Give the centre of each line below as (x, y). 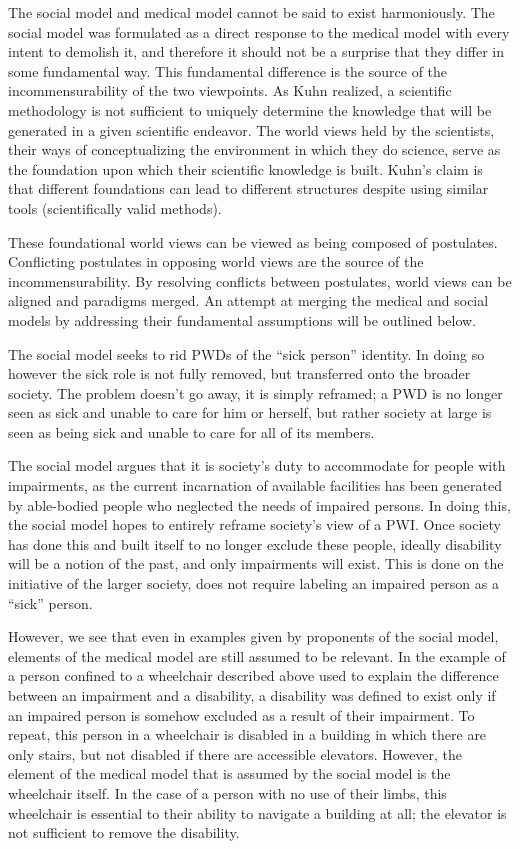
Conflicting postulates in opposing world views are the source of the (216, 261)
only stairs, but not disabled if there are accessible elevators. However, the (235, 753)
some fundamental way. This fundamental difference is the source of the (228, 70)
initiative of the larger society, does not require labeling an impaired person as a (253, 583)
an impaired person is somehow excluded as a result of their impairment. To (241, 714)
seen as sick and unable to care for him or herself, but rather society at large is (250, 412)
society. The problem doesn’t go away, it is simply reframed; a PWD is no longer (255, 392)
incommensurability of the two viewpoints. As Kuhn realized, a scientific (230, 90)
